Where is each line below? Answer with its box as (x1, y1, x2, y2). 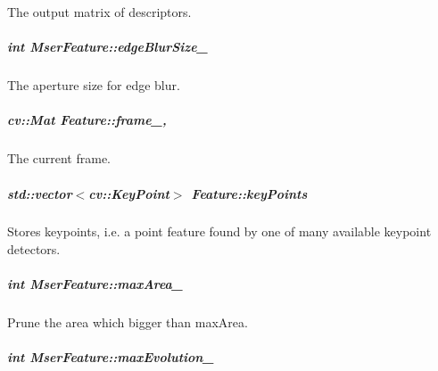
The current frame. (7, 149, 112, 168)
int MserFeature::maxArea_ (7, 275, 183, 293)
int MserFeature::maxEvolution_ (7, 348, 214, 367)
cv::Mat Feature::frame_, (7, 111, 167, 129)
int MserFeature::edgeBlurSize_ (7, 37, 208, 56)
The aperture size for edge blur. (7, 76, 180, 95)
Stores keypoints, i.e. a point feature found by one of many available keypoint (7, 222, 432, 241)
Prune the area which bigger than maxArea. (7, 313, 248, 332)
